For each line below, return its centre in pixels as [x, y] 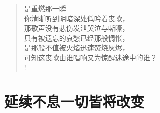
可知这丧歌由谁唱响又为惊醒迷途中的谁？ [91, 57]
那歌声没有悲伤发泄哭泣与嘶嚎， [76, 28]
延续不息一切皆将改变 [74, 102]
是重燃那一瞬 [45, 8]
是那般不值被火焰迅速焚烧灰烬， [76, 48]
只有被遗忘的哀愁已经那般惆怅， [76, 38]
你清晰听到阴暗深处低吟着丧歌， [76, 18]
